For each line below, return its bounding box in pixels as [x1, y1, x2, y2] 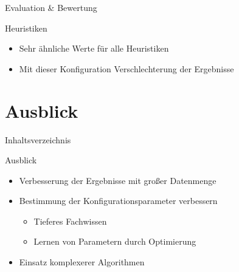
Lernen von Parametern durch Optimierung [33, 235, 196, 248]
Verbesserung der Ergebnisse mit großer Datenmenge [19, 174, 216, 186]
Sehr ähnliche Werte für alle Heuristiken [19, 42, 169, 55]
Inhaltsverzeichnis [5, 133, 71, 146]
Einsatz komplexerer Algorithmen [19, 256, 145, 268]
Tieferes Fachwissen [33, 214, 107, 227]
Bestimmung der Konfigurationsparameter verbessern [19, 194, 218, 207]
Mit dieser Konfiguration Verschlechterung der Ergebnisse [19, 62, 234, 75]
